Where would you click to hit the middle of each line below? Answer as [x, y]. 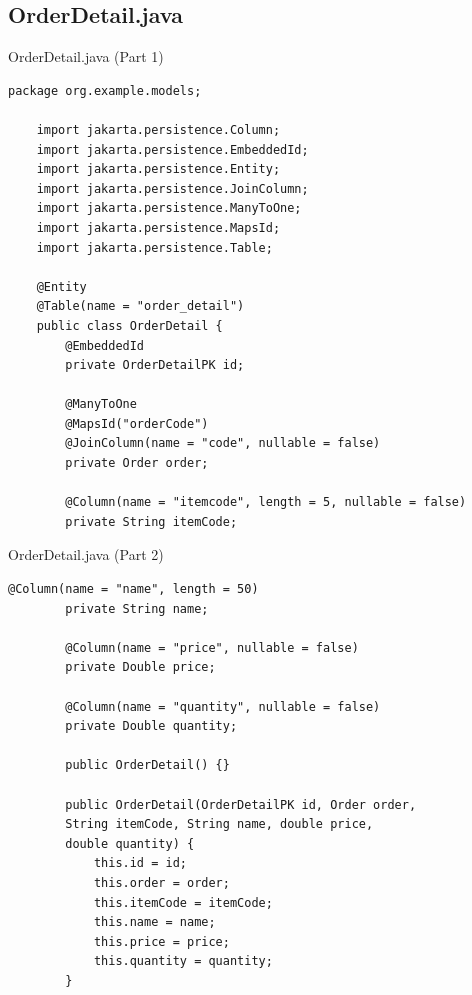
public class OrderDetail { [129, 325]
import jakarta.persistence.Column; [158, 129]
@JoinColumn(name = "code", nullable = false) [223, 443]
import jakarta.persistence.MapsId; [158, 227]
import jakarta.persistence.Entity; [158, 169]
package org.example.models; [105, 90]
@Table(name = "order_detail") [140, 306]
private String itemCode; [151, 521]
